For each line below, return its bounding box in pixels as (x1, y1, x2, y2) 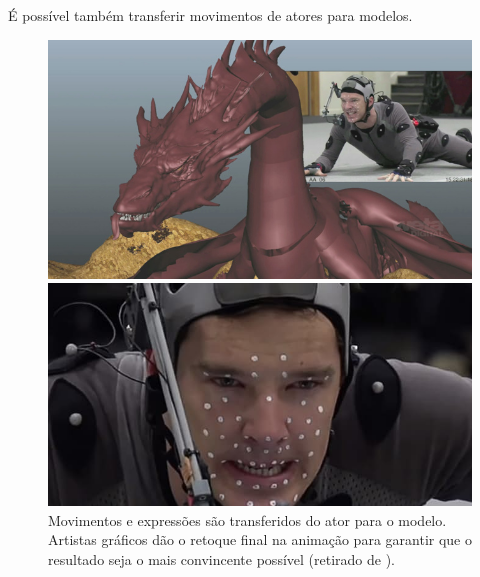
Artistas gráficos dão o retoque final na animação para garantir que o (48, 529, 472, 550)
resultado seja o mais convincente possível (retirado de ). (48, 549, 395, 570)
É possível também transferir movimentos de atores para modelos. (8, 5, 413, 25)
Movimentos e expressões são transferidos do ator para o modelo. (48, 509, 447, 530)
